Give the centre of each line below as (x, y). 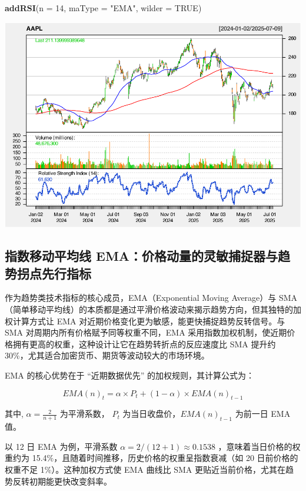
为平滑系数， (84, 414)
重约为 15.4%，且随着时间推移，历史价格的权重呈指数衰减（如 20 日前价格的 (152, 458)
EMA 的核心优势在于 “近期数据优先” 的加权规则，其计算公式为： (130, 375)
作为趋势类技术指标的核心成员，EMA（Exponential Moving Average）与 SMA (151, 298)
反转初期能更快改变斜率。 (62, 481)
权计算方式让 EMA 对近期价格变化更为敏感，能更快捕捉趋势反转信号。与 (145, 321)
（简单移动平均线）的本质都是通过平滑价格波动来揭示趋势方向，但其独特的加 (153, 309)
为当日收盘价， (152, 414)
